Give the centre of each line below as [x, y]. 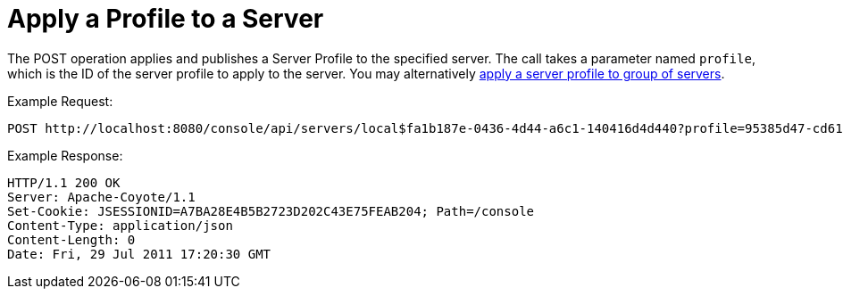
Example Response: [65, 155]
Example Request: [60, 101]
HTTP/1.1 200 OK [64, 182]
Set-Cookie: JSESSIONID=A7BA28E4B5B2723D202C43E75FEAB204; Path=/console [271, 211]
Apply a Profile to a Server [166, 19]
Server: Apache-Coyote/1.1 [101, 197]
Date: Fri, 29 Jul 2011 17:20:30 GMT [139, 254]
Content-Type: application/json [120, 225]
